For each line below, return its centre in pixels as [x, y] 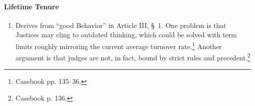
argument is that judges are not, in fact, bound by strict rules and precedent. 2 [133, 57]
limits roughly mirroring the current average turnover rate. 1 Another [119, 45]
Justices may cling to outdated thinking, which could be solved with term [126, 35]
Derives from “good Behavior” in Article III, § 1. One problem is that [121, 25]
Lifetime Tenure [32, 6]
